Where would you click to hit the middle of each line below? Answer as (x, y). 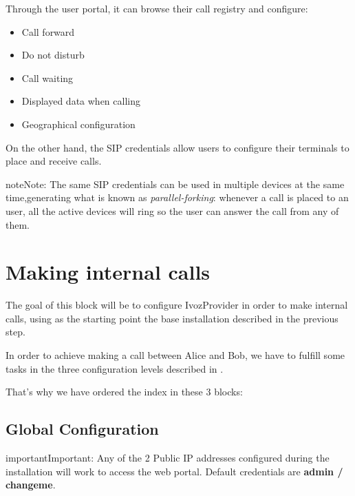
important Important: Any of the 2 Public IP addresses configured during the (168, 458)
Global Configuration (82, 429)
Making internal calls (108, 272)
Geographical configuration (78, 124)
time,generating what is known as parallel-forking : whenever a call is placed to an (177, 197)
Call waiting (47, 77)
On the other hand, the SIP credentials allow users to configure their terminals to (177, 147)
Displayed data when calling (81, 101)
